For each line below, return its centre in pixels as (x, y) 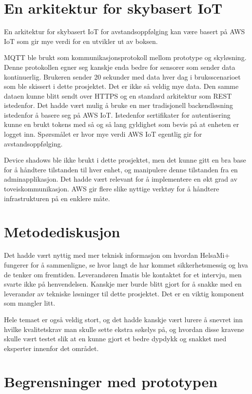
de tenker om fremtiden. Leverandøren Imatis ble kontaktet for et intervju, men (123, 274)
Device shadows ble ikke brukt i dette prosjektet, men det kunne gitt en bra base (125, 160)
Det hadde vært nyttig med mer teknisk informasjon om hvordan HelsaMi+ (117, 255)
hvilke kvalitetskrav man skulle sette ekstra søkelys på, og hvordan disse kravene (124, 329)
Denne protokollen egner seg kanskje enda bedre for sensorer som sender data (120, 67)
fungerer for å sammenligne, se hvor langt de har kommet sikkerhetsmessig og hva (126, 264)
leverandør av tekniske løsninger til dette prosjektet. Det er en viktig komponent (124, 293)
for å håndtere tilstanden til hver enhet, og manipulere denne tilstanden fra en (121, 169)
